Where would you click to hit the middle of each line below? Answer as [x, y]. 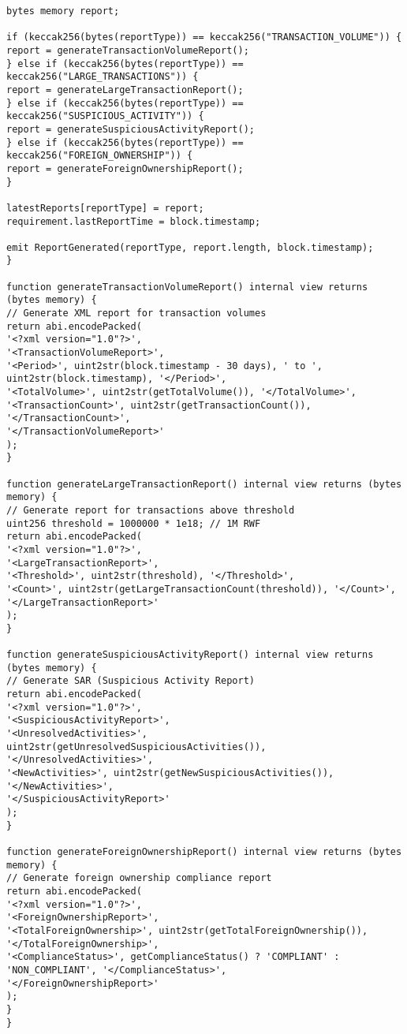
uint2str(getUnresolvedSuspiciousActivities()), [136, 747]
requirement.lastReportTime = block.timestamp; [134, 221]
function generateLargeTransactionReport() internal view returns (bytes [204, 484]
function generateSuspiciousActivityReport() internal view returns [190, 655]
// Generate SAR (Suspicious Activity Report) [131, 681]
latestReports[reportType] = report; [105, 208]
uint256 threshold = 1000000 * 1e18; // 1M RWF [134, 523]
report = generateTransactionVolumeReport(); [128, 50]
